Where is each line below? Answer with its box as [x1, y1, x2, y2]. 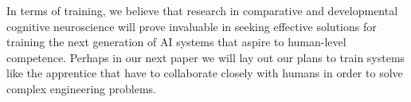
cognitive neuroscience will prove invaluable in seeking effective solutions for [6, 18, 377, 34]
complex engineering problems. [6, 80, 156, 96]
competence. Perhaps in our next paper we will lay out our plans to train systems [6, 49, 405, 65]
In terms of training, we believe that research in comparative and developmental [6, 2, 398, 18]
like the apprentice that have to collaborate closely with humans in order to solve [6, 65, 403, 81]
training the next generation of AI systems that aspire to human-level [6, 33, 346, 50]
